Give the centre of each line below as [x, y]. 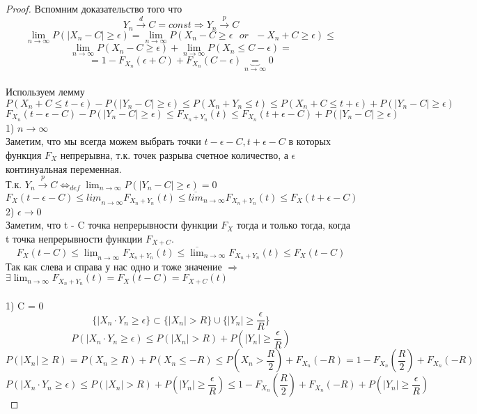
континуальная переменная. [64, 168]
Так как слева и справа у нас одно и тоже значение [114, 266]
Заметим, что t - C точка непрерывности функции [112, 225]
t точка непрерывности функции [74, 238]
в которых [310, 141]
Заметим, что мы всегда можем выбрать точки [103, 141]
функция [24, 154]
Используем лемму [45, 92]
